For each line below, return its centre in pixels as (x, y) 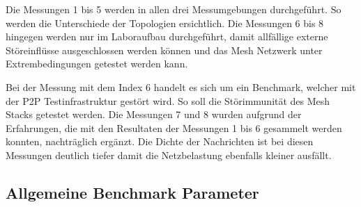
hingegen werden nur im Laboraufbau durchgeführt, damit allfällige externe (167, 36)
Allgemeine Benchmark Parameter (132, 192)
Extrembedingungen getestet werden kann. (97, 64)
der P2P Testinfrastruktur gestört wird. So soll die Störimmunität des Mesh (168, 100)
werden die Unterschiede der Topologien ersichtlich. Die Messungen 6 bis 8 (165, 23)
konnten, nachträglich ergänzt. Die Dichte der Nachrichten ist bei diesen (160, 141)
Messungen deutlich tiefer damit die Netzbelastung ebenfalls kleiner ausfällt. (169, 155)
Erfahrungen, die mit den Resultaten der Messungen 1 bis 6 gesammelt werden (174, 127)
